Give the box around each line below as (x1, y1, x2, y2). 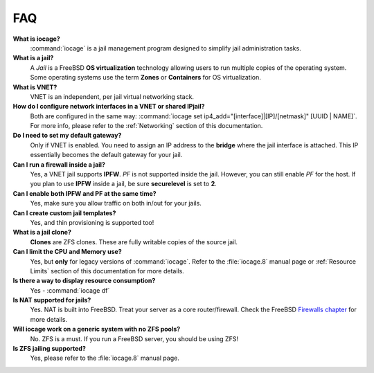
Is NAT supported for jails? (12, 296, 91, 304)
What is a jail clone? (12, 228, 72, 237)
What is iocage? (12, 35, 60, 43)
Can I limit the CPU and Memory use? (12, 248, 123, 256)
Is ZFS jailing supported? (12, 345, 87, 353)
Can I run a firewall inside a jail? (12, 160, 105, 169)
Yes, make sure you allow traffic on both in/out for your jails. (30, 199, 202, 208)
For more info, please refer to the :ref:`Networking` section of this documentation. (30, 122, 263, 130)
